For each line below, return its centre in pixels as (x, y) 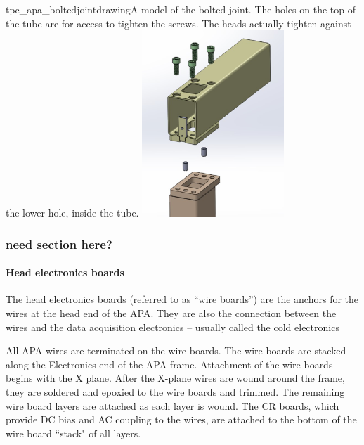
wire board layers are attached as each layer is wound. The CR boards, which (173, 405)
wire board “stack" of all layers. (73, 433)
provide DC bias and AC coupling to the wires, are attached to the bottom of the (181, 419)
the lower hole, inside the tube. (72, 213)
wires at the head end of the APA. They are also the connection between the (171, 312)
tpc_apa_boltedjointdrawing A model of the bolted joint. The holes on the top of (181, 9)
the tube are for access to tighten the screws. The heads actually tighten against (178, 23)
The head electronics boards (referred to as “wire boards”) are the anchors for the (182, 299)
